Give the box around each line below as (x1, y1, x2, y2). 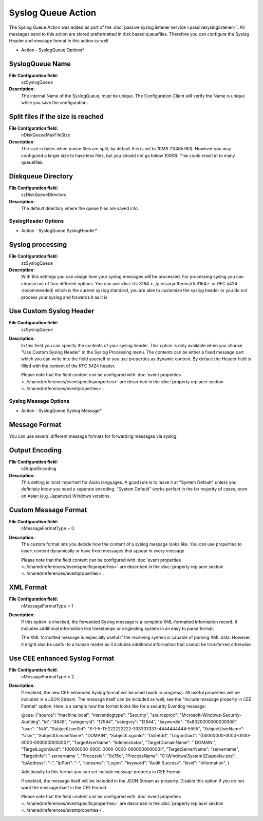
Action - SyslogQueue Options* (21, 47, 85, 53)
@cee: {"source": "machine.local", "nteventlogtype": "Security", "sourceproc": (21, 712, 179, 718)
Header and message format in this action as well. (9, 38, 110, 44)
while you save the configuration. (21, 100, 88, 106)
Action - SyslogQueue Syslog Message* (21, 408, 102, 414)
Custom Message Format (9, 506, 87, 514)
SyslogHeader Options (9, 217, 64, 224)
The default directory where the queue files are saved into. (21, 205, 139, 212)
